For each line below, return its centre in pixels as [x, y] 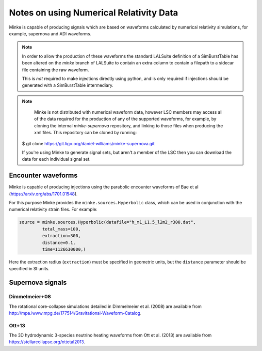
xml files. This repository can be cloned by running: [85, 133]
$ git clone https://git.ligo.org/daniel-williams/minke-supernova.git [88, 143]
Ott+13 [17, 325]
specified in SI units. [29, 269]
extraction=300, [61, 236]
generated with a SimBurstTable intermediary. [68, 85]
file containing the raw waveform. [56, 70]
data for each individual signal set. [56, 159]
